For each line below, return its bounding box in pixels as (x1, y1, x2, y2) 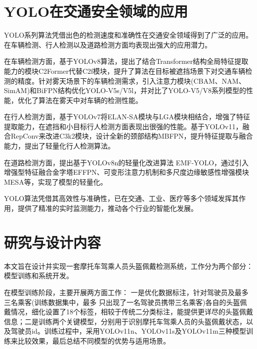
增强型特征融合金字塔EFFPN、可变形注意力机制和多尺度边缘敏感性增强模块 (4, 167, 249, 177)
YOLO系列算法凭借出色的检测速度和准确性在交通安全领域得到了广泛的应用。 (4, 30, 253, 40)
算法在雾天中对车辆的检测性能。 (38, 95, 142, 105)
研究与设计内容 (4, 232, 101, 252)
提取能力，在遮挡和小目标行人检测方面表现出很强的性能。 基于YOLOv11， (4, 121, 243, 131)
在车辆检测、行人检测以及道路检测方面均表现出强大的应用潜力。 (4, 39, 212, 50)
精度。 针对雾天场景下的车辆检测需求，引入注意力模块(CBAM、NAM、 (17, 75, 246, 86)
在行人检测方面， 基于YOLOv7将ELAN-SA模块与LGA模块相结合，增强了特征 (4, 111, 250, 122)
